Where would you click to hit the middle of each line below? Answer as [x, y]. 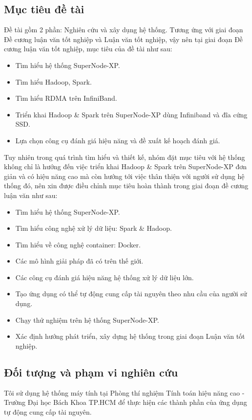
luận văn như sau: [31, 195]
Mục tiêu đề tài [44, 9]
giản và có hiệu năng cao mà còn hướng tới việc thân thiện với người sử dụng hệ [124, 176]
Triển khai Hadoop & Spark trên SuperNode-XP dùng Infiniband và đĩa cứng [131, 114]
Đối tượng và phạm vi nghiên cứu [91, 372]
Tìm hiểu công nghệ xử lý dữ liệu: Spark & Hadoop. [94, 228]
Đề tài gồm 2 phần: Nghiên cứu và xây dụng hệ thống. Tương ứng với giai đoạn [124, 30]
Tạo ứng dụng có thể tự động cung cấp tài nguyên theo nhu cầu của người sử [131, 294]
